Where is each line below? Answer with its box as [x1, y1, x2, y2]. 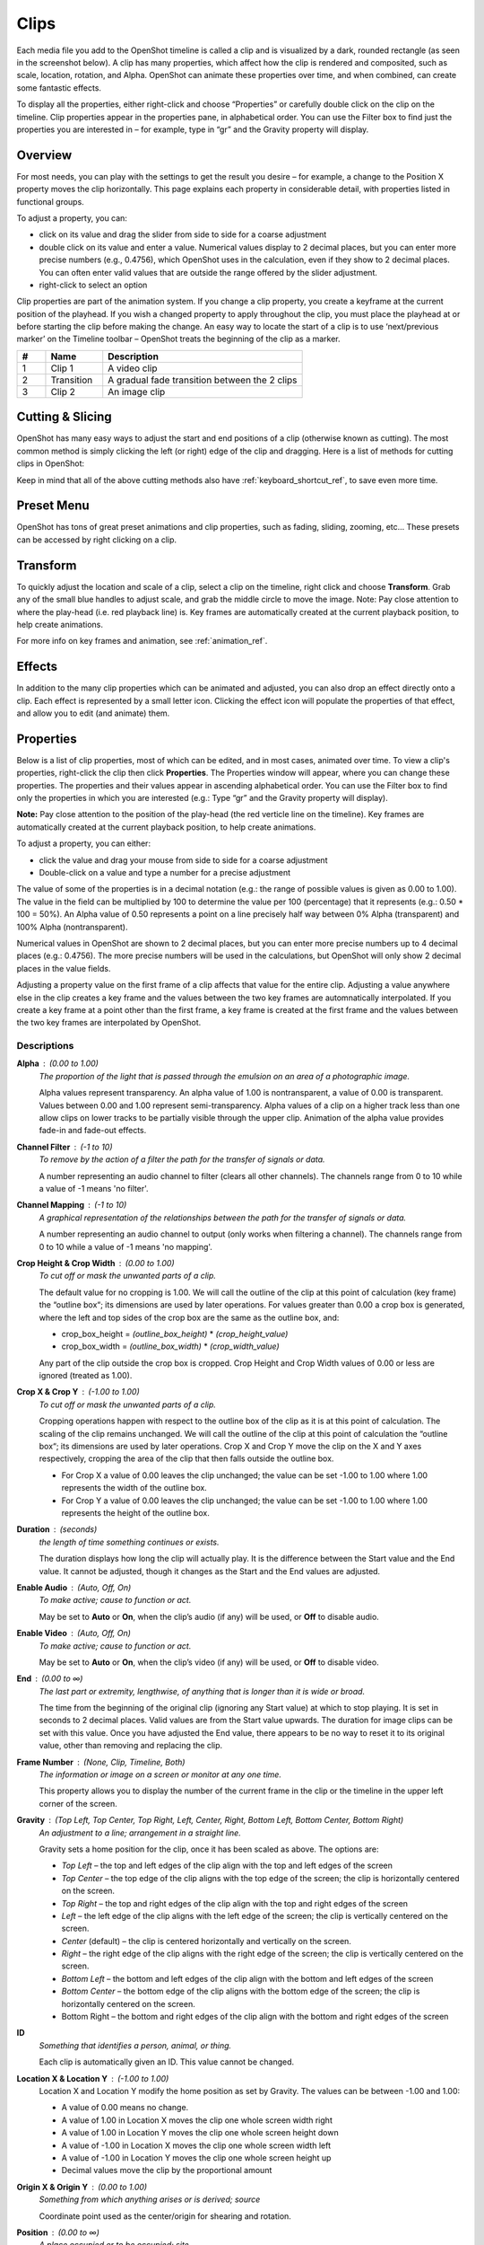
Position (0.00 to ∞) [16, 2227, 100, 2238]
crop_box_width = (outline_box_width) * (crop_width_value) [61, 1341, 280, 1351]
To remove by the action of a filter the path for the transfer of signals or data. [39, 1154, 326, 1165]
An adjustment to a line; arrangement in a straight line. [39, 1827, 241, 1838]
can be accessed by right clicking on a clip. [16, 534, 177, 545]
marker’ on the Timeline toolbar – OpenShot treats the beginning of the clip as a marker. [16, 333, 341, 345]
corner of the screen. [39, 1798, 118, 1809]
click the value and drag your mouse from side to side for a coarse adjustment [39, 854, 328, 866]
